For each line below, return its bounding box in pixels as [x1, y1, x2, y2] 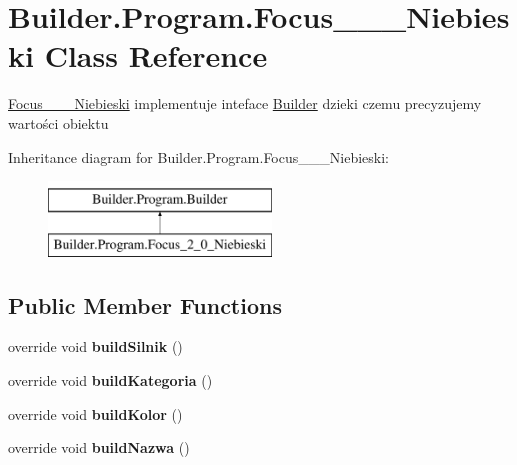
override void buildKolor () [8, 403, 183, 424]
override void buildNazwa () [8, 437, 190, 458]
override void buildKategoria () [8, 370, 213, 391]
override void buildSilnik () [8, 336, 183, 357]
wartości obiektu [8, 112, 109, 133]
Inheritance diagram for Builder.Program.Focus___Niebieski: [8, 146, 389, 167]
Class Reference [44, 35, 268, 76]
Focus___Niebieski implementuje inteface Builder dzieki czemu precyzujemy [8, 93, 482, 114]
